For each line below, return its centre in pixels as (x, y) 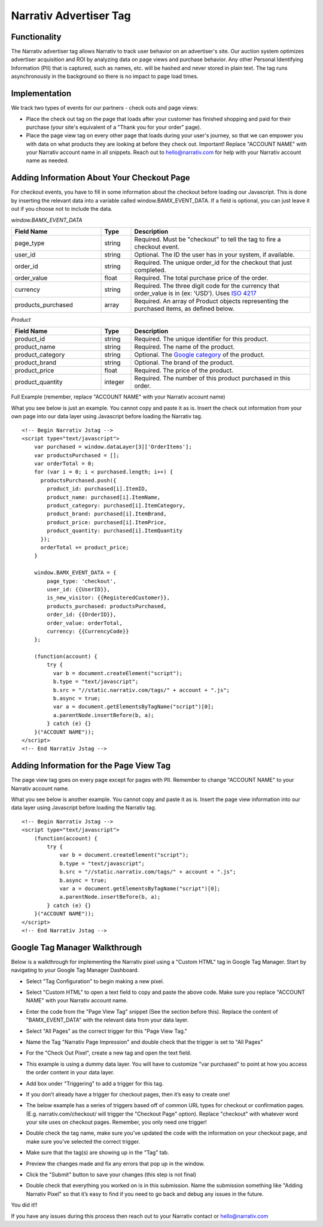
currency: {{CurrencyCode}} (88, 631)
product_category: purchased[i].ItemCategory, (116, 506)
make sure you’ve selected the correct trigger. (83, 1141)
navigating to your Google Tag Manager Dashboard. (75, 970)
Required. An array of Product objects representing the (211, 301)
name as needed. (47, 161)
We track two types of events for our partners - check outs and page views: (105, 108)
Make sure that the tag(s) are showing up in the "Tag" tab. (97, 1153)
